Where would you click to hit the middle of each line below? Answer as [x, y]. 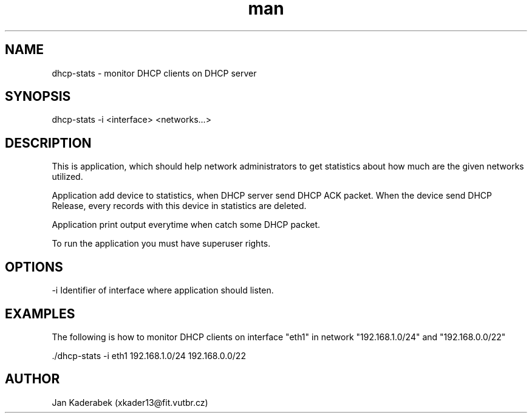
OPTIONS [34, 267]
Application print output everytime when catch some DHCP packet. [186, 225]
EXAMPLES [40, 313]
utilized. [67, 177]
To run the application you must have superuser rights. [161, 244]
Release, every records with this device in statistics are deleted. [179, 206]
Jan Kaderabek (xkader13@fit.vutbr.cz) [130, 402]
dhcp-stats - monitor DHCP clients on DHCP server [154, 73]
